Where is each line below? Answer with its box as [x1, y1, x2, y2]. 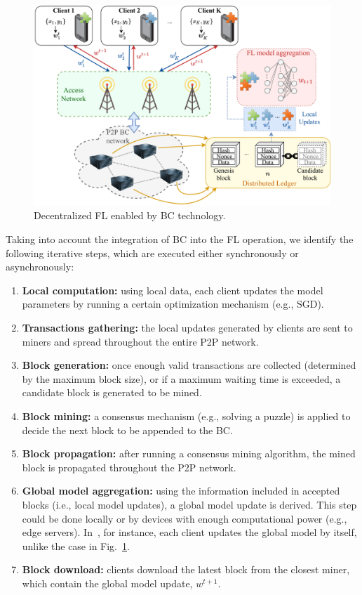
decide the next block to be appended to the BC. [22, 422, 233, 437]
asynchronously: [6, 259, 74, 274]
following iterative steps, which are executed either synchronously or [6, 245, 299, 260]
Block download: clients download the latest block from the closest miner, [22, 562, 350, 577]
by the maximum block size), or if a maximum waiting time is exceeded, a [22, 371, 341, 386]
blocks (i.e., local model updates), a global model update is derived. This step [22, 497, 357, 511]
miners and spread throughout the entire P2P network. [22, 334, 259, 348]
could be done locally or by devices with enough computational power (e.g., [22, 511, 347, 525]
